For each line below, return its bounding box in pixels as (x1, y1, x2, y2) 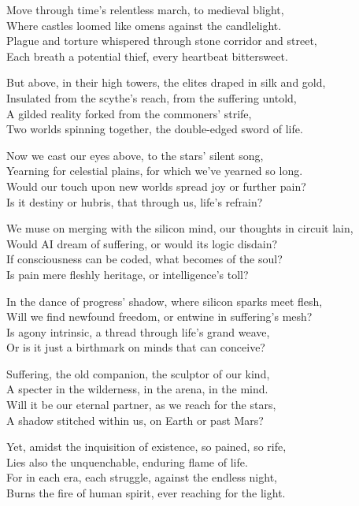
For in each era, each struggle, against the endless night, (6, 469, 277, 486)
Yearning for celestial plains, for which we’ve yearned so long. (6, 162, 303, 179)
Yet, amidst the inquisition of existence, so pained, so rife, (6, 438, 287, 455)
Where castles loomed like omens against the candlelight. (6, 17, 282, 33)
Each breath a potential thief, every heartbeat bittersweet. (6, 47, 288, 64)
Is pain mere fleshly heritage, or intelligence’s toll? (6, 266, 249, 282)
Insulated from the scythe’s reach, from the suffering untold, (6, 89, 297, 106)
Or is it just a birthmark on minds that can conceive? (6, 339, 265, 355)
